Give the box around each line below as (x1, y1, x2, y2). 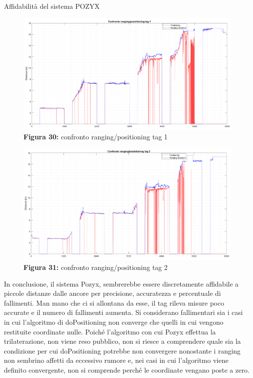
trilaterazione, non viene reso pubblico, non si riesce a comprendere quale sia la (4, 336, 241, 346)
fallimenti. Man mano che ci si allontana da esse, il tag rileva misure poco (4, 297, 224, 308)
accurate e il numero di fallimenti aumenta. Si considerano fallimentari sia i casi (4, 307, 243, 317)
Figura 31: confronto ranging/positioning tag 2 (23, 262, 168, 272)
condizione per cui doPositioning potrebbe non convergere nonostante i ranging (4, 345, 241, 356)
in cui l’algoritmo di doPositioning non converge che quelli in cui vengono (4, 316, 224, 327)
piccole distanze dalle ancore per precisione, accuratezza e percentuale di (4, 288, 221, 298)
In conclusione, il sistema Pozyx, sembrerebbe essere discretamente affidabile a (4, 278, 239, 289)
